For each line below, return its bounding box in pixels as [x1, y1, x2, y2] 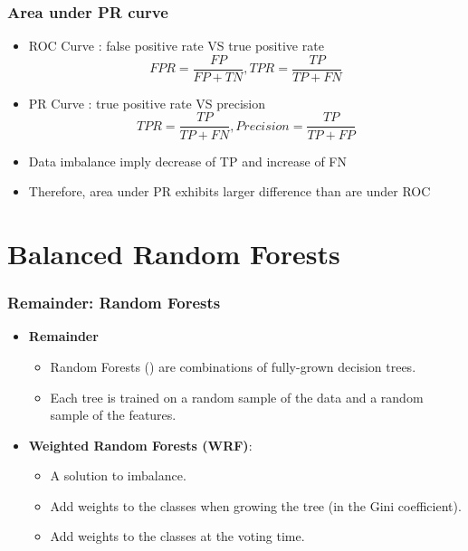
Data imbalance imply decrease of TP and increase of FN [28, 151, 347, 170]
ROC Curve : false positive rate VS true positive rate [28, 36, 324, 55]
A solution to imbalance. [50, 466, 186, 485]
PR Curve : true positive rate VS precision [28, 93, 266, 112]
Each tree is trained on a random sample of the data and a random [50, 387, 424, 406]
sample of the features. [50, 405, 177, 424]
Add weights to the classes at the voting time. [50, 527, 305, 546]
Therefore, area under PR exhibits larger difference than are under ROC [28, 182, 431, 201]
